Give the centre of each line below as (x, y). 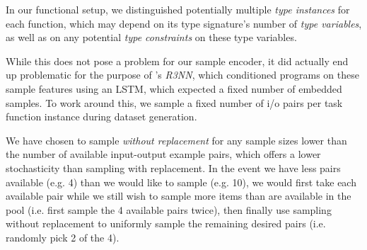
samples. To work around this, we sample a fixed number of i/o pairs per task (174, 102)
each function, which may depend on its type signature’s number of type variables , (184, 23)
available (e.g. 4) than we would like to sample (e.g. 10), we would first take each (181, 182)
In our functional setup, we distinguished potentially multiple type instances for (178, 9)
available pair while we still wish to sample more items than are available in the (179, 196)
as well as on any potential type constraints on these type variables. (151, 37)
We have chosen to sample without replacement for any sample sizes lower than (176, 140)
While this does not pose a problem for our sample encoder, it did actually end (177, 61)
